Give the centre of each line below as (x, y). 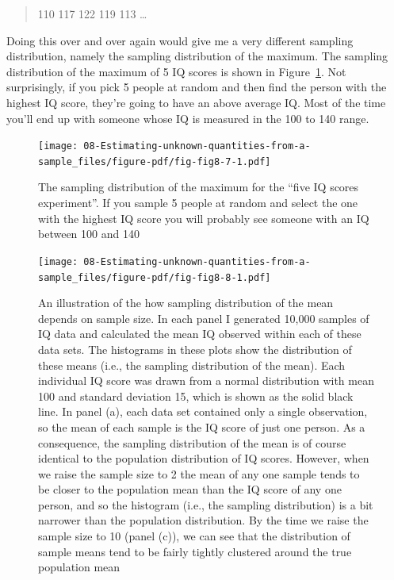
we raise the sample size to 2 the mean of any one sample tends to (199, 473)
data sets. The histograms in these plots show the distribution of (195, 349)
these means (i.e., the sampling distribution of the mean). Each (192, 365)
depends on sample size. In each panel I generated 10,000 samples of (204, 318)
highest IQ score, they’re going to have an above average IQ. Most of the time (196, 102)
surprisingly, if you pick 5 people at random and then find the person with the (197, 87)
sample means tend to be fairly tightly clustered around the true (195, 551)
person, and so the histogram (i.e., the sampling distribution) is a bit (206, 504)
